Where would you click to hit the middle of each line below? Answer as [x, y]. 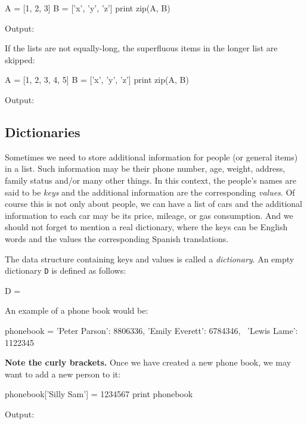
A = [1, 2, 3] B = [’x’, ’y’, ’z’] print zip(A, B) [88, 8]
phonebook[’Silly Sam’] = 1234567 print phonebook [99, 394]
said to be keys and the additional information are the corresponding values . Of [150, 192]
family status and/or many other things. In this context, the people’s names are [151, 180]
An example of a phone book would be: [77, 310]
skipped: [20, 59]
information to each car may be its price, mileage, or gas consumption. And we [149, 215]
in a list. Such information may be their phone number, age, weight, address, [145, 168]
